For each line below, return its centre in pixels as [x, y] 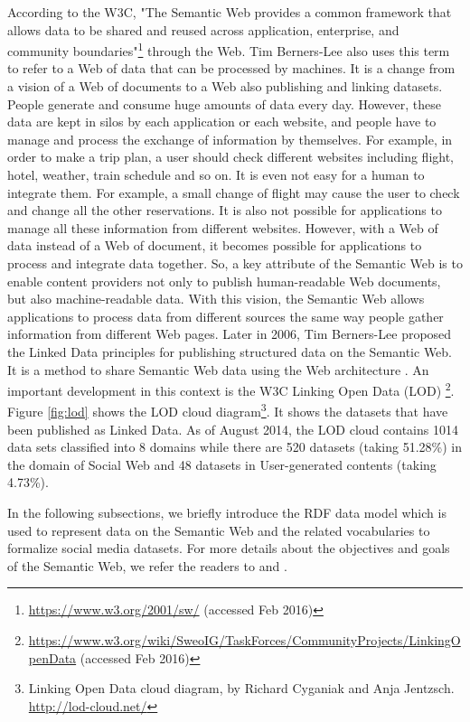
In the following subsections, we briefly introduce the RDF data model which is [227, 512]
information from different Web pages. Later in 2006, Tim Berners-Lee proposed [230, 334]
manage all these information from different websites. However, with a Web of [223, 227]
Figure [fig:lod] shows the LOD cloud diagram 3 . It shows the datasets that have [228, 410]
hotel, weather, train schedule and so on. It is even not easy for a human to [216, 174]
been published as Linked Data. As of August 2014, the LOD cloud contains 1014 [233, 429]
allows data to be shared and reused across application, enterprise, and [203, 29]
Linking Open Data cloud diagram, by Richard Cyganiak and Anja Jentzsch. [241, 688]
